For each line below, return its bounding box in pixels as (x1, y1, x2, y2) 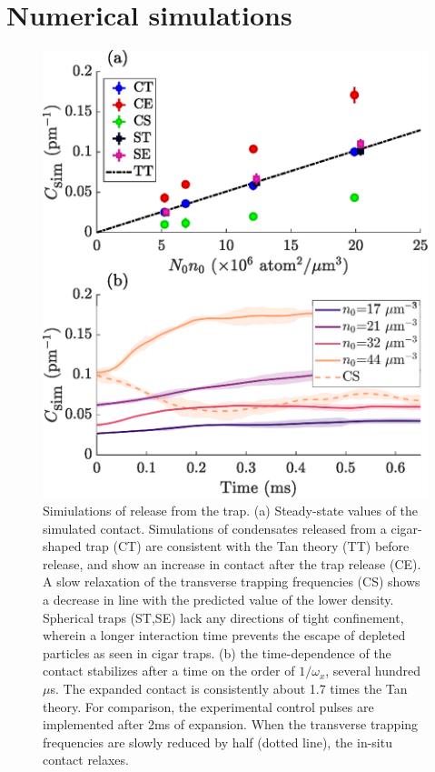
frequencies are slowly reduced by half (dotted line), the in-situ (43, 732, 392, 751)
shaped (43, 536, 82, 556)
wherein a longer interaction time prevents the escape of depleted (43, 626, 406, 645)
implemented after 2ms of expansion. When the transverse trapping (43, 715, 419, 734)
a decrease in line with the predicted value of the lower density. (43, 589, 394, 608)
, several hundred (325, 661, 421, 680)
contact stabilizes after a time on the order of (43, 661, 295, 680)
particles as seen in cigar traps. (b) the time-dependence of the (43, 643, 391, 662)
